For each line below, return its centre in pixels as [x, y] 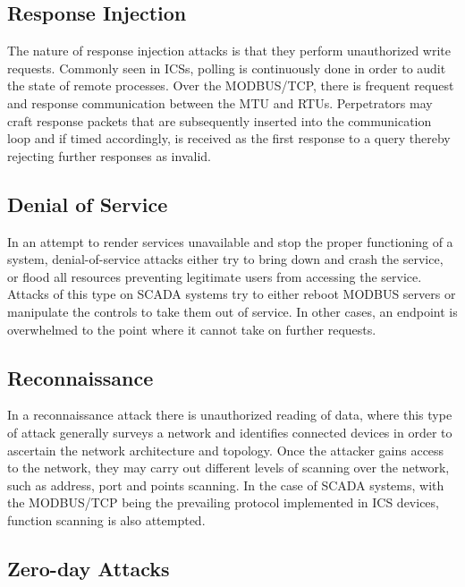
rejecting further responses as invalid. [109, 155]
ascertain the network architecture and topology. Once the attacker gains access [226, 450]
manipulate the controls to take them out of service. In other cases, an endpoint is [232, 311]
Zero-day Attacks [89, 568]
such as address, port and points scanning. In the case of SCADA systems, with [226, 485]
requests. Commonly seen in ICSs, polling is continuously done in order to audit [227, 68]
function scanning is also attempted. [106, 519]
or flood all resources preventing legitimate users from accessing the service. [215, 276]
